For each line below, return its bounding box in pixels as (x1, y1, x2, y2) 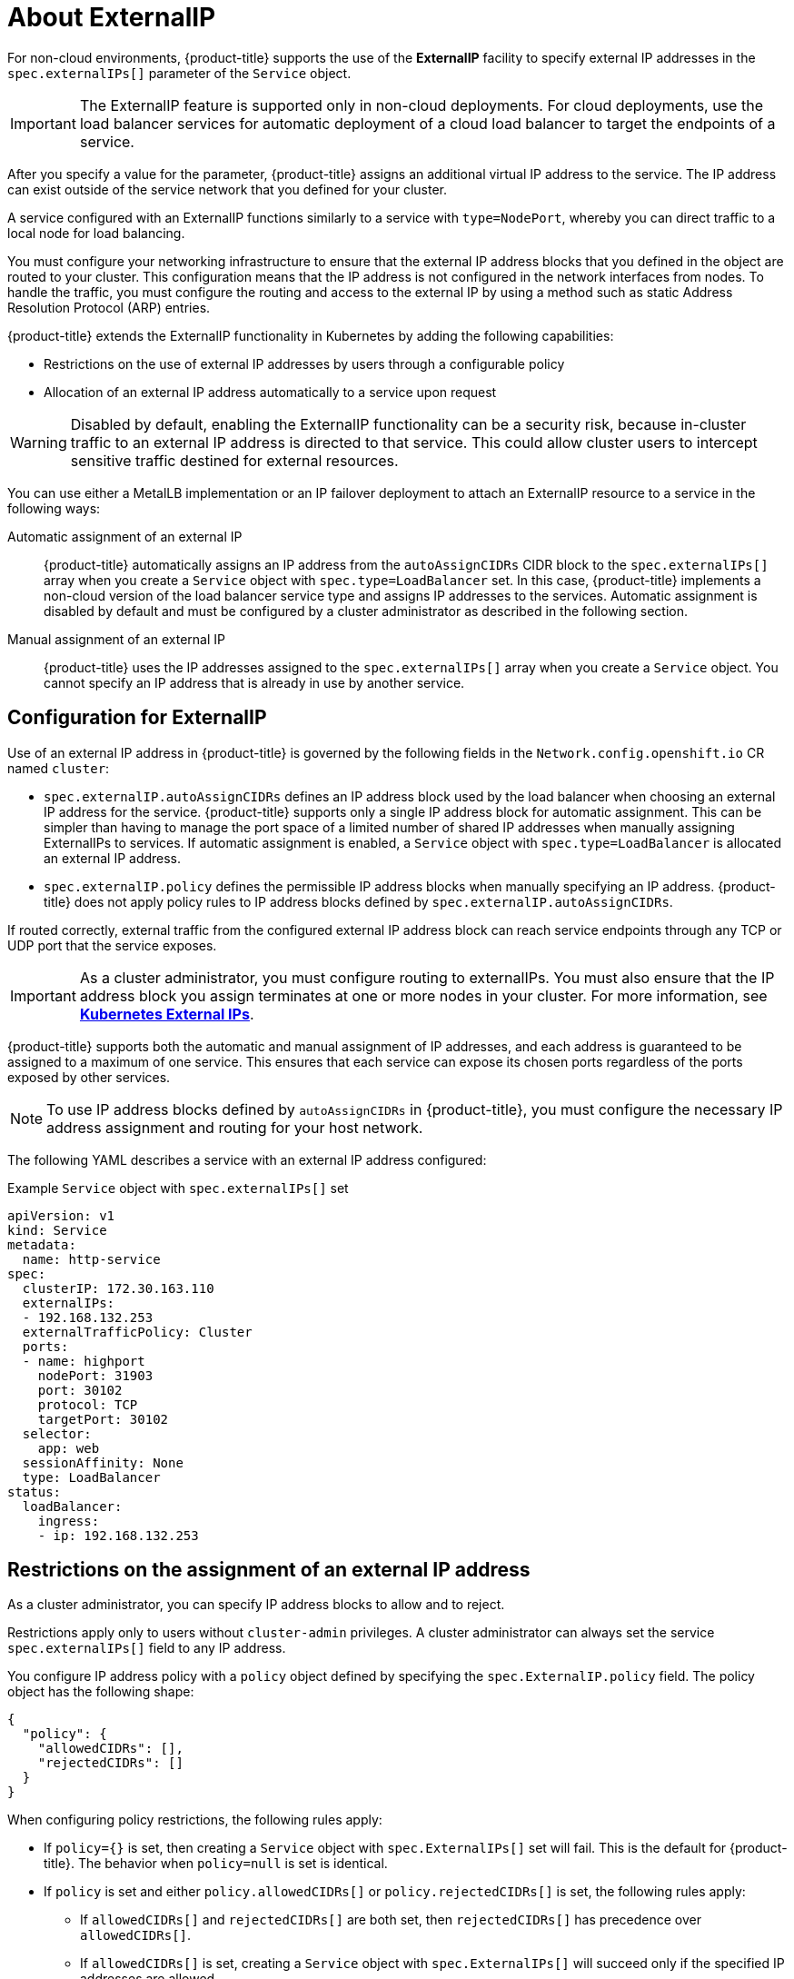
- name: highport (22, 1353, 145, 1368)
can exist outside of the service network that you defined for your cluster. (7, 181, 447, 197)
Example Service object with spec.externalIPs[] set (7, 1179, 349, 1196)
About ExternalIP (7, 2, 216, 33)
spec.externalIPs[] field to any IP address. (7, 1640, 286, 1656)
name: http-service (22, 1251, 161, 1267)
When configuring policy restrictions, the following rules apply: (7, 1812, 382, 1828)
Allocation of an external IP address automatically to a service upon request (44, 383, 497, 400)
